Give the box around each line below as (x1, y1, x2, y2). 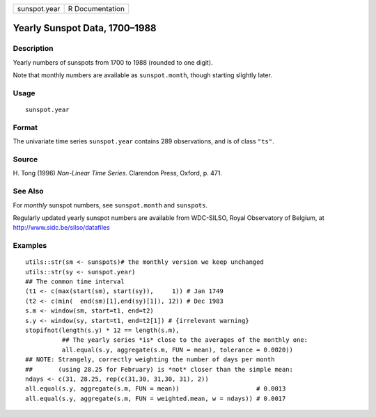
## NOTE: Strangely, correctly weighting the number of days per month (25, 356, 275, 363)
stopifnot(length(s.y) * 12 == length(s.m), (25, 326, 180, 334)
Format (13, 123, 38, 132)
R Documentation (68, 4, 125, 13)
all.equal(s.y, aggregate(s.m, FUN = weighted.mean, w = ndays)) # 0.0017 (25, 394, 286, 402)
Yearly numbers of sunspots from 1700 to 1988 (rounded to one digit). (13, 58, 213, 66)
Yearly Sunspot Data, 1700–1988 (13, 22, 157, 34)
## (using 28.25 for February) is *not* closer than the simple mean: (25, 365, 294, 373)
